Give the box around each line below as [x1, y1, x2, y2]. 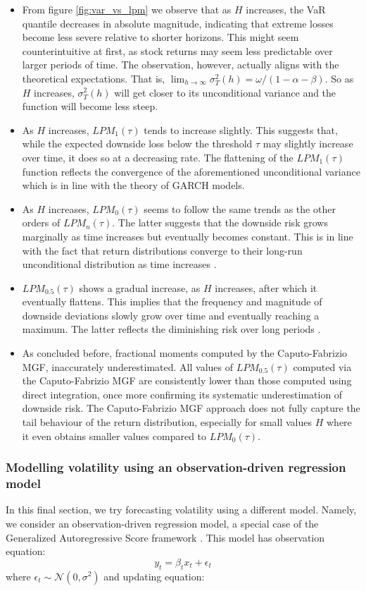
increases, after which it [215, 280, 317, 295]
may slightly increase [263, 136, 353, 151]
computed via [293, 359, 352, 374]
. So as [324, 71, 354, 85]
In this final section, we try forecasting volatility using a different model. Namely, [6, 502, 357, 517]
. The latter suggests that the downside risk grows [112, 215, 328, 230]
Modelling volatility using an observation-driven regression [6, 458, 346, 476]
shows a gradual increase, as [79, 280, 201, 295]
